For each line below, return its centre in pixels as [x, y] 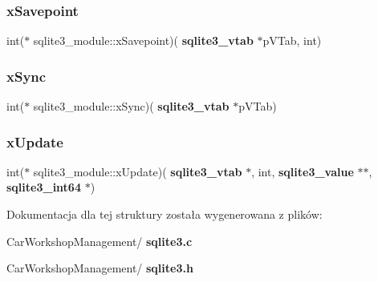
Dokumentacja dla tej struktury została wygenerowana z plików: [165, 214]
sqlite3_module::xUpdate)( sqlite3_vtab [138, 171]
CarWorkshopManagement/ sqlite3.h [100, 268]
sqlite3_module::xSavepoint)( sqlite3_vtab [143, 40]
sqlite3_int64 [44, 187]
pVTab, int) [292, 40]
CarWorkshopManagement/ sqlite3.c [100, 241]
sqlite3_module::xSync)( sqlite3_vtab [131, 106]
